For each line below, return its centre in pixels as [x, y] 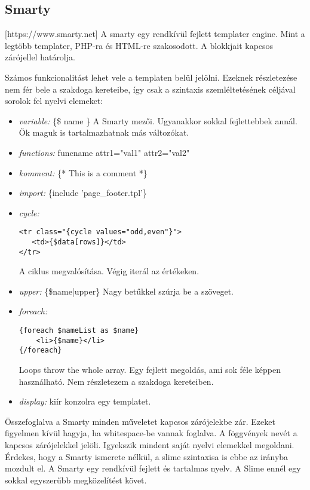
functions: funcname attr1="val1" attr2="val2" [104, 152]
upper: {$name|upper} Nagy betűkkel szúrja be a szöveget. [126, 291]
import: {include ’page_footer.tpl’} [83, 193]
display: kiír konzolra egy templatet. [85, 401]
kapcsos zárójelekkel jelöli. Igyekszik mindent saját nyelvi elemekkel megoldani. [150, 445]
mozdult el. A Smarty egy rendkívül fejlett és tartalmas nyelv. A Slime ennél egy [153, 468]
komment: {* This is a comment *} [83, 172]
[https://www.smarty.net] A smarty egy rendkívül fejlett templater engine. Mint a [155, 34]
